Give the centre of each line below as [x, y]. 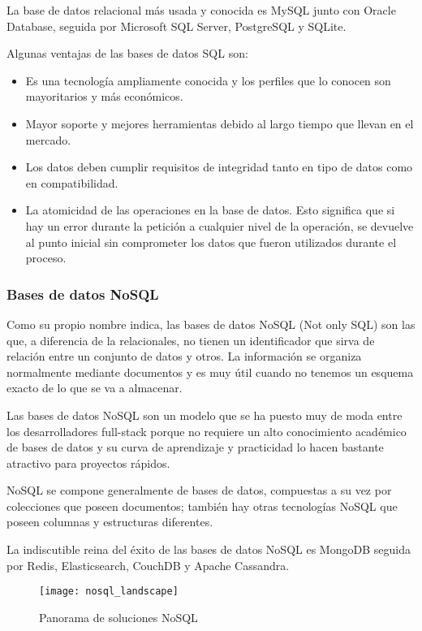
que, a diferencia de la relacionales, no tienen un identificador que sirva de [191, 340]
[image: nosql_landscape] [109, 592]
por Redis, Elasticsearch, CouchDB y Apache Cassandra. [148, 565]
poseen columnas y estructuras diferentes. [110, 522]
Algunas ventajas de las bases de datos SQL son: [127, 53]
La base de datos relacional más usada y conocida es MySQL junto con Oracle [201, 10]
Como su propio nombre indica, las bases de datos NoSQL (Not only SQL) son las [211, 324]
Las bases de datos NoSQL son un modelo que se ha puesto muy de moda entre [205, 415]
